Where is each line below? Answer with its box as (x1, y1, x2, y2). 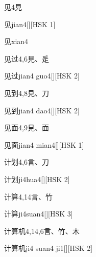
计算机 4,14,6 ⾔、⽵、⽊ (4, 225, 80, 236)
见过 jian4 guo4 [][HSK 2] (4, 70, 80, 81)
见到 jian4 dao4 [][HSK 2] (4, 105, 80, 115)
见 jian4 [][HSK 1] (4, 18, 56, 29)
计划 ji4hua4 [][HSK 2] (4, 173, 70, 184)
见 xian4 (4, 36, 29, 47)
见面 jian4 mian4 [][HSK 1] (4, 139, 84, 150)
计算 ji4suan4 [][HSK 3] (4, 208, 73, 219)
